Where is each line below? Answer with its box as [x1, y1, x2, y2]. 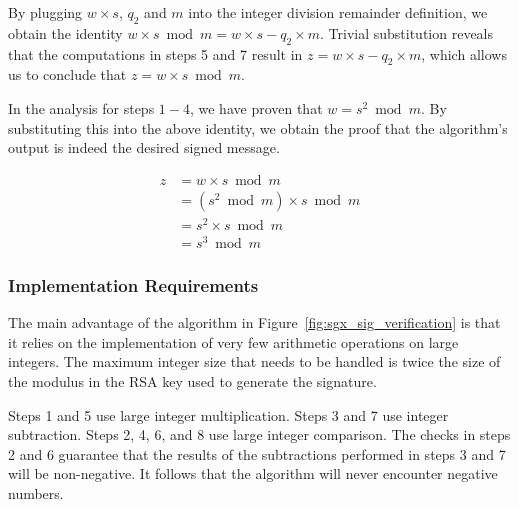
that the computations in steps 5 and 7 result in [8, 43, 303, 64]
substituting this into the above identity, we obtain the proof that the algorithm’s [8, 117, 508, 138]
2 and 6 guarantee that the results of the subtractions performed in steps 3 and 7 [8, 443, 506, 464]
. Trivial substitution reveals [320, 22, 494, 43]
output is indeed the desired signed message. [8, 137, 280, 158]
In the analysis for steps [8, 97, 155, 118]
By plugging [8, 2, 83, 22]
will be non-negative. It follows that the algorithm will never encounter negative [8, 463, 498, 484]
